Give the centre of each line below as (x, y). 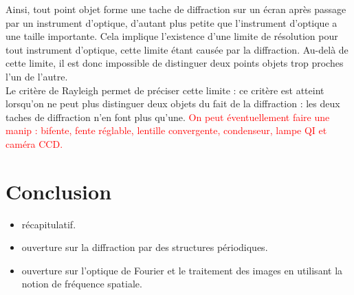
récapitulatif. (49, 224)
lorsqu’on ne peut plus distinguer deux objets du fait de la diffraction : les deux (173, 103)
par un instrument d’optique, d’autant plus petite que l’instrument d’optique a (172, 22)
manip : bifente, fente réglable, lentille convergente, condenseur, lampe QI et (166, 130)
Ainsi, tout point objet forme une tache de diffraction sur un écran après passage (176, 9)
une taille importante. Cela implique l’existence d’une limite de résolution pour (172, 36)
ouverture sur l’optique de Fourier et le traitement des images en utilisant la (182, 270)
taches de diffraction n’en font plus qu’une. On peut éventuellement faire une (168, 117)
